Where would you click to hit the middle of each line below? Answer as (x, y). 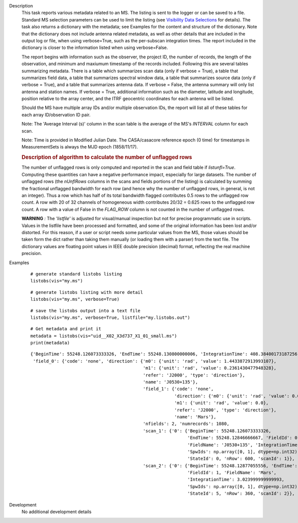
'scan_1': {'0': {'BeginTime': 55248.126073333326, (207, 431)
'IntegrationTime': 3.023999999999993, (236, 480)
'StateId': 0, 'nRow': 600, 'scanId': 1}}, (241, 459)
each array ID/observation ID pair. (56, 115)
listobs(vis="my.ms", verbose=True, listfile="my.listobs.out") (111, 317)
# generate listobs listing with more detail (87, 292)
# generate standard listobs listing (76, 274)
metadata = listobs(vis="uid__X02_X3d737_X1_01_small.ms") (104, 336)
